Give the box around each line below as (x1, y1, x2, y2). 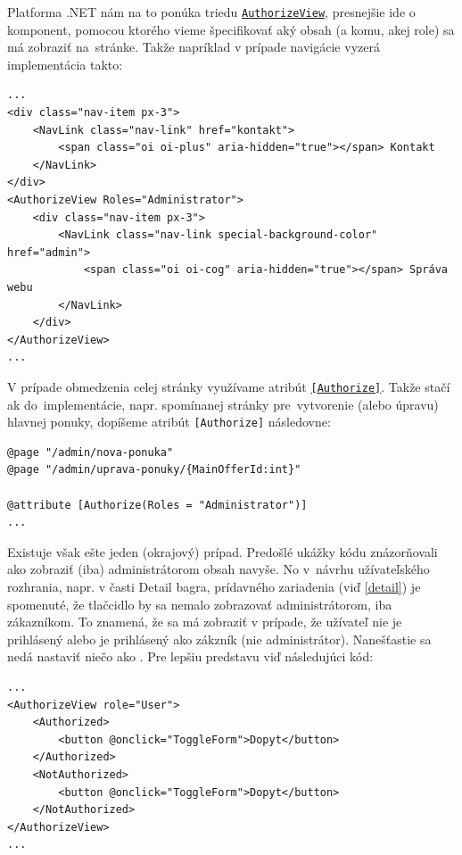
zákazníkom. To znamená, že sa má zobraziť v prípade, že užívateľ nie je (7, 612, 402, 631)
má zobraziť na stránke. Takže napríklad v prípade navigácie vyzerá (7, 37, 380, 56)
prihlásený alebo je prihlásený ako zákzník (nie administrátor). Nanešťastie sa (7, 629, 432, 648)
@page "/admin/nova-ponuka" (7, 445, 174, 459)
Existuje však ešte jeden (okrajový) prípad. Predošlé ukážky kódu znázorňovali (7, 542, 438, 560)
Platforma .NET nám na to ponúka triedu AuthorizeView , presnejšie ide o (7, 3, 416, 21)
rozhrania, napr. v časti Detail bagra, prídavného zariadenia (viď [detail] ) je (7, 577, 421, 595)
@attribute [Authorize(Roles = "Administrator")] (7, 498, 308, 511)
